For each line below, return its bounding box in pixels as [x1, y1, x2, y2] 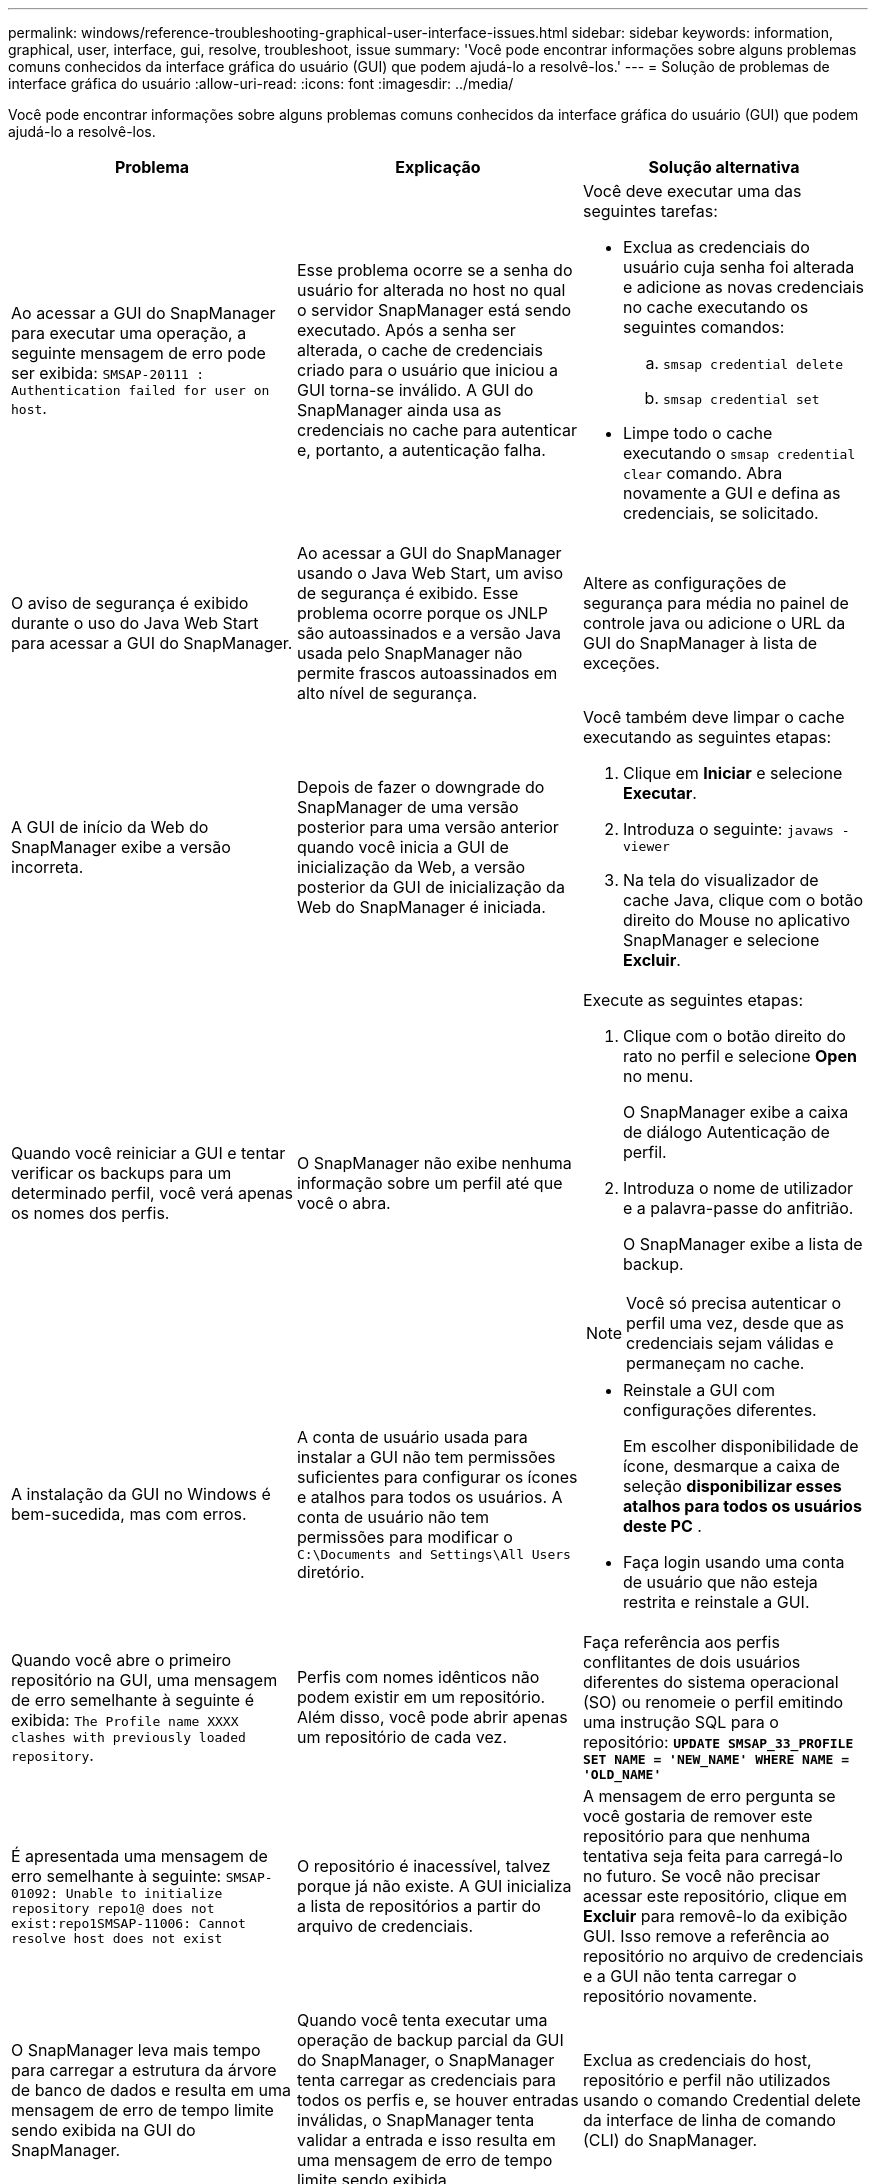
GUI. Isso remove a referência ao [582, 1926, 830, 1946]
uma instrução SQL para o [582, 1712, 779, 1732]
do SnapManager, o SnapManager [296, 2050, 555, 2070]
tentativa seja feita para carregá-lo [582, 1846, 843, 1866]
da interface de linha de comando [582, 2110, 836, 2130]
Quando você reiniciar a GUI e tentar [11, 1143, 286, 1163]
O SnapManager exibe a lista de [622, 1234, 863, 1254]
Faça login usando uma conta [622, 1552, 845, 1572]
